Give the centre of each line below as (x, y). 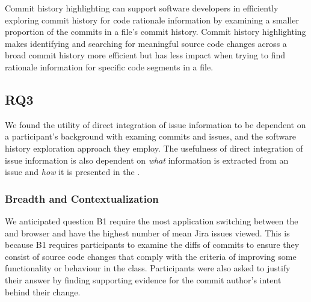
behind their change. (43, 291)
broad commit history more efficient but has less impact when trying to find (145, 55)
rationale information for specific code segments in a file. (109, 66)
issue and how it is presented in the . (72, 172)
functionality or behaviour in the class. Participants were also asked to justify (148, 268)
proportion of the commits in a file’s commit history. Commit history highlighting (155, 32)
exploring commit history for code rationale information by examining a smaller (152, 20)
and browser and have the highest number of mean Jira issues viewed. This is (147, 233)
